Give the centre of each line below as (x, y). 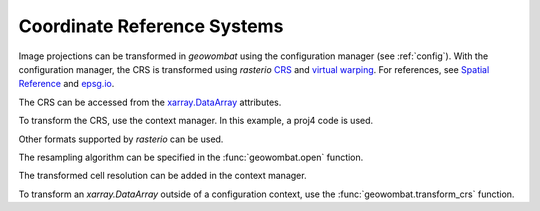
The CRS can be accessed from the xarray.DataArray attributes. (150, 102)
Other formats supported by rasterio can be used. (121, 139)
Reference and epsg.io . (66, 84)
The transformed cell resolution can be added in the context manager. (162, 176)
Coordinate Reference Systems (151, 26)
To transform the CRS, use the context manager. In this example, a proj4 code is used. (196, 121)
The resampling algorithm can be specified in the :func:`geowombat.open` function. (191, 157)
